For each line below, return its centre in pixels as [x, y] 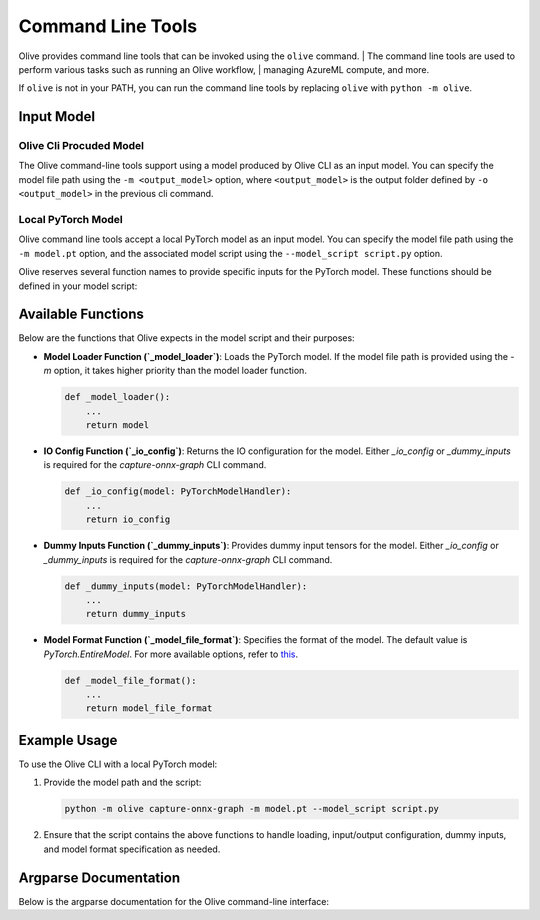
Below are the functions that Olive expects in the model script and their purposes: [186, 338]
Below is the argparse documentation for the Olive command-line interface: [174, 901]
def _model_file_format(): [130, 680]
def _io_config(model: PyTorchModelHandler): [178, 491]
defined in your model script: [78, 286]
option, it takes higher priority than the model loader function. [180, 371]
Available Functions [81, 314]
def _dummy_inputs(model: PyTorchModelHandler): [186, 586]
